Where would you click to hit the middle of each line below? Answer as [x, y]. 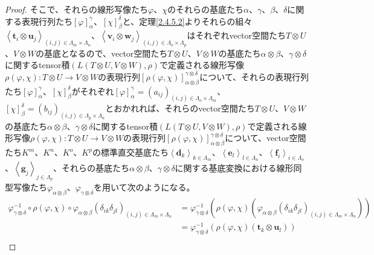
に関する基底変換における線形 [234, 168]
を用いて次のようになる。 [144, 187]
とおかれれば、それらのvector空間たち [180, 108]
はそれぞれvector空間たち [236, 35]
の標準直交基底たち [130, 152]
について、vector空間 [266, 138]
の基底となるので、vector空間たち [102, 53]
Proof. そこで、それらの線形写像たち [76, 9]
